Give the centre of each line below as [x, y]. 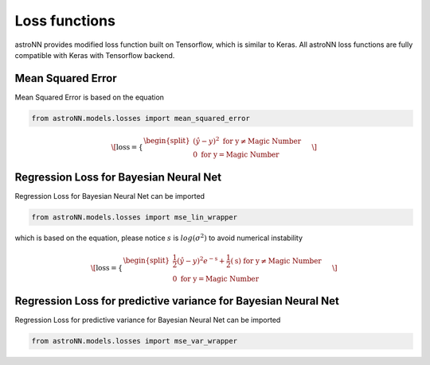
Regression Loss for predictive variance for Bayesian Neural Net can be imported [148, 320]
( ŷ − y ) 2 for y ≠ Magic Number [247, 140]
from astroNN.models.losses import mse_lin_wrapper [135, 217]
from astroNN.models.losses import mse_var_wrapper [135, 341]
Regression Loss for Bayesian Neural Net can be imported [110, 196]
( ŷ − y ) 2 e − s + [201, 260]
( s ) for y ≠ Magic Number [276, 261]
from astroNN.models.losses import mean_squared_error [141, 118]
